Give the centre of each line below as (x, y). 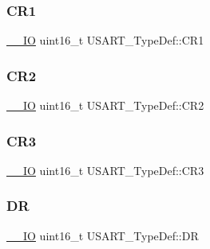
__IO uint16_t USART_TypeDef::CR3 (105, 170)
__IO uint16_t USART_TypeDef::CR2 (105, 105)
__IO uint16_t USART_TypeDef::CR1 (105, 40)
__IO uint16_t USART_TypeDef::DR (103, 235)
